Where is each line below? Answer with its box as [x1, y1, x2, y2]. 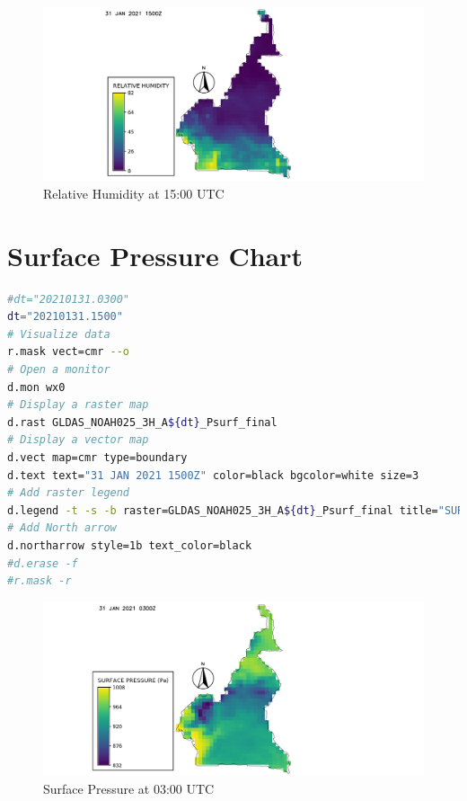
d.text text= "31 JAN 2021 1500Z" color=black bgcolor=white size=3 [7, 468, 419, 482]
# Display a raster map [7, 398, 149, 412]
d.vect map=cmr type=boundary [7, 451, 188, 465]
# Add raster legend [7, 486, 130, 500]
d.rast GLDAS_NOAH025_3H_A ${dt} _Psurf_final [7, 415, 278, 429]
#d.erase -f [7, 556, 78, 570]
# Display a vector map [7, 433, 149, 447]
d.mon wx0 [7, 380, 66, 394]
